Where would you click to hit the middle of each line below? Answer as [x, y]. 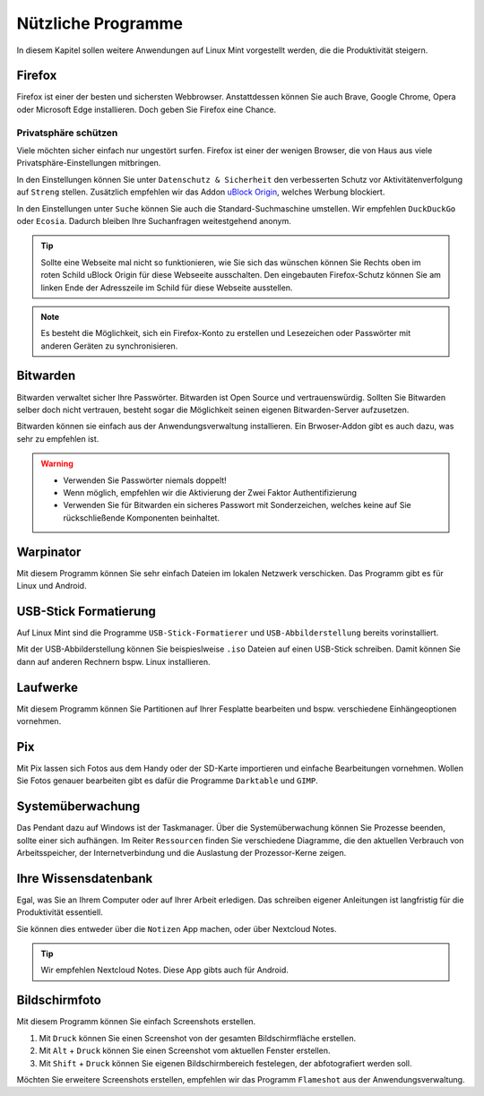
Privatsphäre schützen [67, 133]
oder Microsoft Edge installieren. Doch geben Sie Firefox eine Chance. [147, 109]
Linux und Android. [52, 586]
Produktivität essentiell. [60, 912]
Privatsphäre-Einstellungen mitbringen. [89, 163]
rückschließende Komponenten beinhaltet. [141, 518]
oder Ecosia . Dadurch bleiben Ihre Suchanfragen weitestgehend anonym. [154, 220]
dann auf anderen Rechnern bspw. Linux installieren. [113, 661]
